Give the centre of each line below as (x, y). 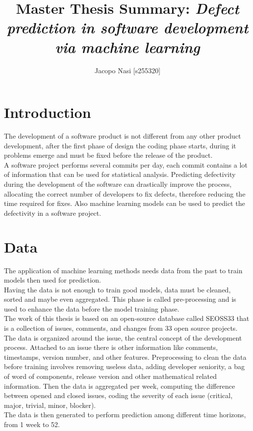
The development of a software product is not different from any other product (123, 136)
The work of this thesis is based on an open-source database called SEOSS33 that (127, 318)
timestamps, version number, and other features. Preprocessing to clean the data (125, 357)
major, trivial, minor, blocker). (50, 405)
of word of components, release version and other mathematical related (111, 376)
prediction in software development (127, 28)
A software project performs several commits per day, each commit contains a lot (126, 164)
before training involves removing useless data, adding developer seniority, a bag (124, 366)
